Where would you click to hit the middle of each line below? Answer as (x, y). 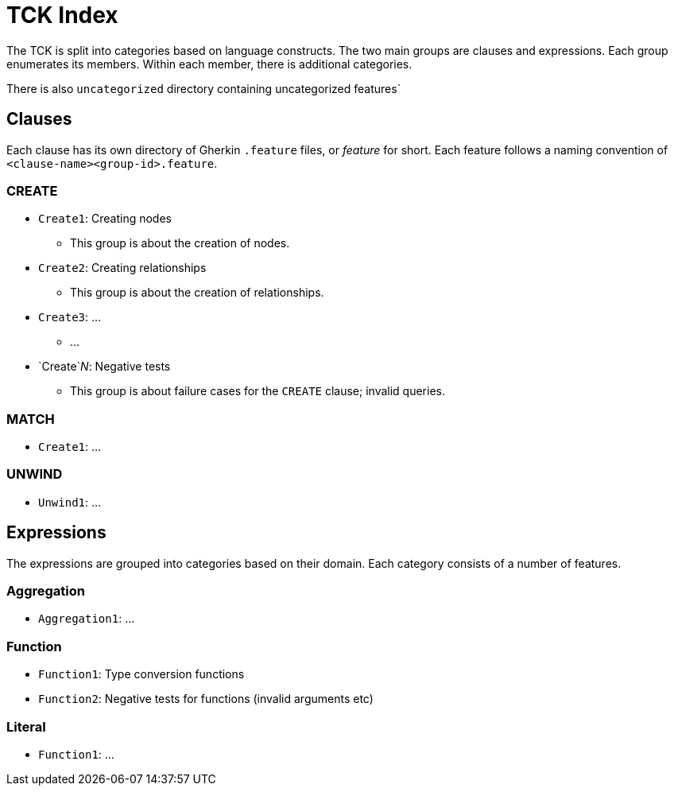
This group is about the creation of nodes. (180, 243)
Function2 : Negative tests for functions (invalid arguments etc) (206, 699)
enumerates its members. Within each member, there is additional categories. (209, 64)
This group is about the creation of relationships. (197, 293)
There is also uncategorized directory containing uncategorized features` (204, 88)
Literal (26, 726)
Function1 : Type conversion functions (141, 674)
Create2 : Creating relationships (122, 268)
